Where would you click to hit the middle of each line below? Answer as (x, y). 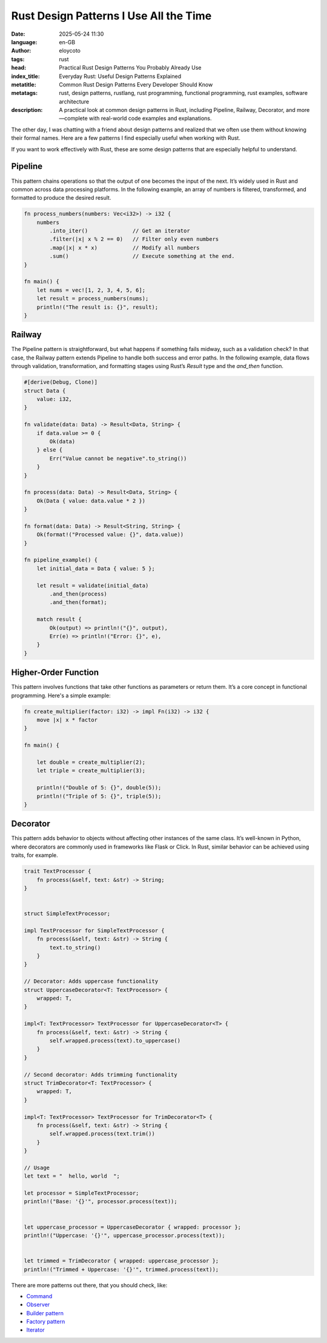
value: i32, (54, 399)
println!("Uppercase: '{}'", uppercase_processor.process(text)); (124, 1235)
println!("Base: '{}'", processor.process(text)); (101, 1202)
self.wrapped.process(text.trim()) (102, 1134)
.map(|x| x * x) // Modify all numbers (124, 248)
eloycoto (70, 51)
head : (19, 68)
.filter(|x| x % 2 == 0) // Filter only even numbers (134, 239)
